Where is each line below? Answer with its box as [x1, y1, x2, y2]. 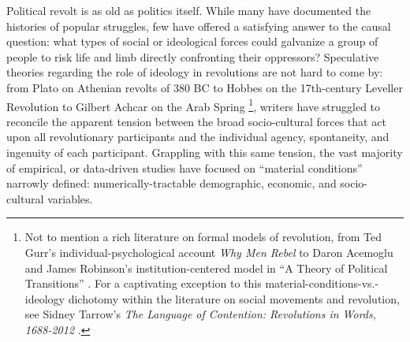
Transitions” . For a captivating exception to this [24, 275, 262, 292]
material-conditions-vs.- [265, 275, 379, 292]
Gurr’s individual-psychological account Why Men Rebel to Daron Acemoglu [24, 243, 393, 260]
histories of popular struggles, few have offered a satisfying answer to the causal [6, 17, 391, 34]
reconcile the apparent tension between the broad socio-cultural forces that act [6, 113, 386, 129]
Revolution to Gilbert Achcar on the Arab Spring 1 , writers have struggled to [6, 95, 381, 114]
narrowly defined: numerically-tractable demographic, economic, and [6, 175, 337, 191]
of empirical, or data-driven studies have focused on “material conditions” [6, 159, 363, 176]
